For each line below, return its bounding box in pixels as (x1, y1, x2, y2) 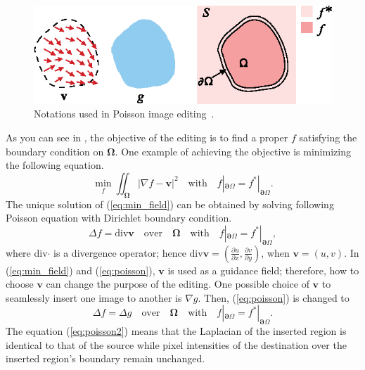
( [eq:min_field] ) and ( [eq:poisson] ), (6, 262, 155, 277)
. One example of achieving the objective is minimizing (115, 143, 351, 158)
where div (6, 245, 48, 260)
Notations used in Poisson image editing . (34, 106, 214, 121)
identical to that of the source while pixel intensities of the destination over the (6, 337, 347, 352)
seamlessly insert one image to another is (6, 290, 182, 305)
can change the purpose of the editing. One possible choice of (46, 276, 309, 291)
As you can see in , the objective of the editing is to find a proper (6, 130, 288, 145)
